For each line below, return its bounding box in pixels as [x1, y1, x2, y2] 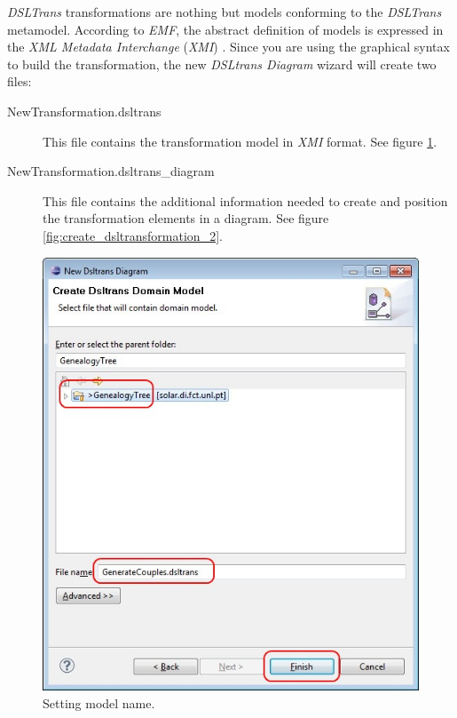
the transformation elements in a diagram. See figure [43, 209, 329, 227]
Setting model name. [43, 693, 155, 712]
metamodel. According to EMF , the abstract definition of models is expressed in [7, 20, 444, 38]
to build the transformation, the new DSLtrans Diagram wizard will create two [7, 54, 437, 73]
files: [7, 72, 32, 91]
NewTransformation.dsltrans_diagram [7, 162, 215, 180]
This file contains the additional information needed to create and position [43, 191, 448, 210]
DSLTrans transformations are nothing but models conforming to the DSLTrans [7, 3, 442, 20]
